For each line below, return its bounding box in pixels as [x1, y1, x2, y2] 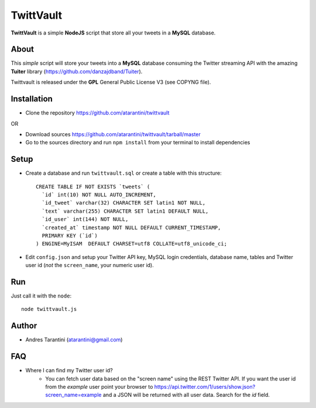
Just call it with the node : [11, 292, 72, 299]
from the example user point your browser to [45, 383, 153, 390]
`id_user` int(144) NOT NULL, [42, 216, 129, 223]
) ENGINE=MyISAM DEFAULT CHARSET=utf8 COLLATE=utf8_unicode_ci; [36, 240, 228, 247]
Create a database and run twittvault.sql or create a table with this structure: [25, 170, 222, 177]
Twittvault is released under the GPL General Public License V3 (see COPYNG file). [11, 79, 211, 86]
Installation [11, 94, 53, 104]
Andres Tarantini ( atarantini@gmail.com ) [25, 336, 123, 343]
